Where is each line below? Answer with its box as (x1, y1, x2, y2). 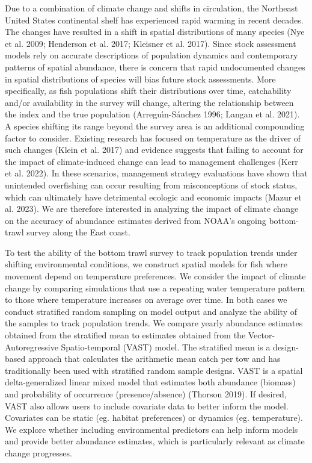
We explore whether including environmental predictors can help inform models (5, 423, 298, 435)
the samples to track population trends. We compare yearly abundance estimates (5, 317, 303, 329)
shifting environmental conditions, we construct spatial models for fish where (5, 258, 288, 270)
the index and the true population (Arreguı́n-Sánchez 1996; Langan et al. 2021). (5, 108, 300, 120)
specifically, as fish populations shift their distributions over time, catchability (5, 84, 292, 97)
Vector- (248, 329, 275, 341)
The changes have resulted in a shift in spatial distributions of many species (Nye (5, 25, 305, 38)
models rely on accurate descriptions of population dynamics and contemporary (5, 49, 298, 61)
